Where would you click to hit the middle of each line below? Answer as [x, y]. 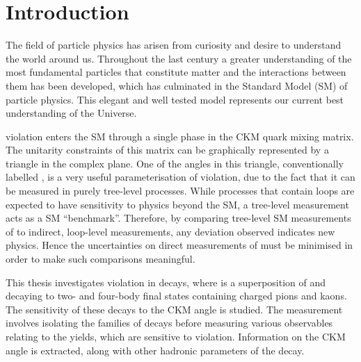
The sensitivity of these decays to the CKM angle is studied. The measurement [174, 309]
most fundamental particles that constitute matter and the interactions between [176, 72]
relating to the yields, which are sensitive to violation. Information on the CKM [176, 336]
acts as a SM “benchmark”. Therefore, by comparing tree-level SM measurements [178, 218]
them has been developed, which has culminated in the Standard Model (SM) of [177, 85]
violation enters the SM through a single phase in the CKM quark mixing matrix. [180, 136]
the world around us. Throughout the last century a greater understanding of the [179, 58]
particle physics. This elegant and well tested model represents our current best [175, 99]
